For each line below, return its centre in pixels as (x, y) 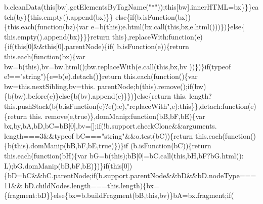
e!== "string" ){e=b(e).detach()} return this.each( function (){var (101, 76)
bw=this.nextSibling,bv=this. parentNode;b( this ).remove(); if (98, 86)
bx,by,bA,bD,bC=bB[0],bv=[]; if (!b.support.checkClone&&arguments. (111, 126)
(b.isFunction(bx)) (162, 16)
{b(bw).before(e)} (32, 96)
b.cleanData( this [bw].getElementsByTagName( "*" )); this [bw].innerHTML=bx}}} (128, 7)
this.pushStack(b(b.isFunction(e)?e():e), (65, 106)
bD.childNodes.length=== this (72, 185)
